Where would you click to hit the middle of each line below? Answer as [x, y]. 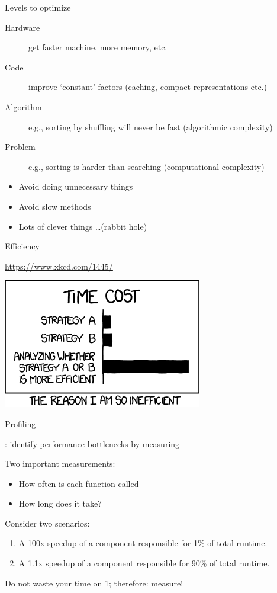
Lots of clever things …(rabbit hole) [83, 226]
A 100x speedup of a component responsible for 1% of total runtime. [143, 543]
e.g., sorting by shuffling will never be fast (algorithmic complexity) [151, 126]
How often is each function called [79, 483]
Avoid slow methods [55, 206]
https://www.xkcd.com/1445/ [59, 266]
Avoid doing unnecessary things [76, 186]
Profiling [20, 423]
